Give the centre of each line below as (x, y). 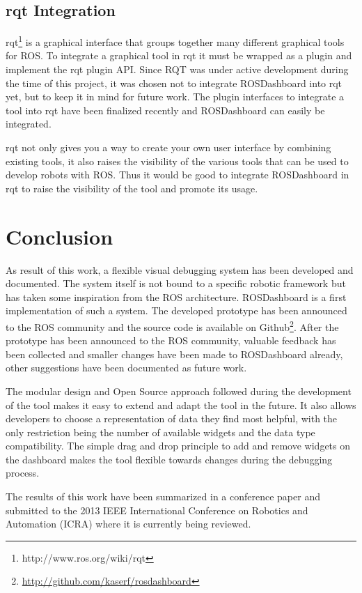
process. (23, 473)
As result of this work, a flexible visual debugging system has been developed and (180, 269)
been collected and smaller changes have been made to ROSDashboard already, (174, 354)
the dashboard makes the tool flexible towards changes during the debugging (169, 459)
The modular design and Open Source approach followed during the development (179, 391)
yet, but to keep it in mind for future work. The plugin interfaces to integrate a (175, 97)
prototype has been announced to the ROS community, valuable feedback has (171, 340)
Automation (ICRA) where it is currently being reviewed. (128, 524)
